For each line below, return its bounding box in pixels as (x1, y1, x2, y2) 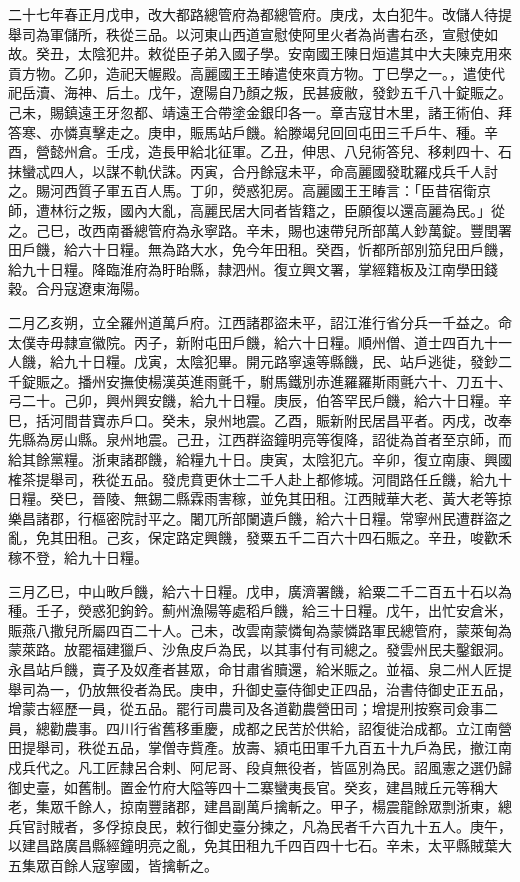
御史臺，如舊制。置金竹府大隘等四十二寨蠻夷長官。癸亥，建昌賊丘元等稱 (8, 776, 484, 797)
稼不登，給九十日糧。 (8, 547, 148, 568)
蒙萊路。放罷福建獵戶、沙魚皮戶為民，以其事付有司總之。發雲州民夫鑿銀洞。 (8, 639, 512, 660)
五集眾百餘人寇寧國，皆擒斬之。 (8, 854, 218, 875)
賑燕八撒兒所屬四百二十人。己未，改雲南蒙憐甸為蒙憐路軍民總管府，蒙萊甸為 (8, 619, 512, 640)
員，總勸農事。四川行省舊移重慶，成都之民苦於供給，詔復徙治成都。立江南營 (8, 717, 512, 738)
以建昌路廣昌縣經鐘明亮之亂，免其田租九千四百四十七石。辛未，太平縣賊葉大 (8, 835, 512, 856)
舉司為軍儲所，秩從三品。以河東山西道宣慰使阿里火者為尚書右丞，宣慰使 (8, 23, 484, 44)
